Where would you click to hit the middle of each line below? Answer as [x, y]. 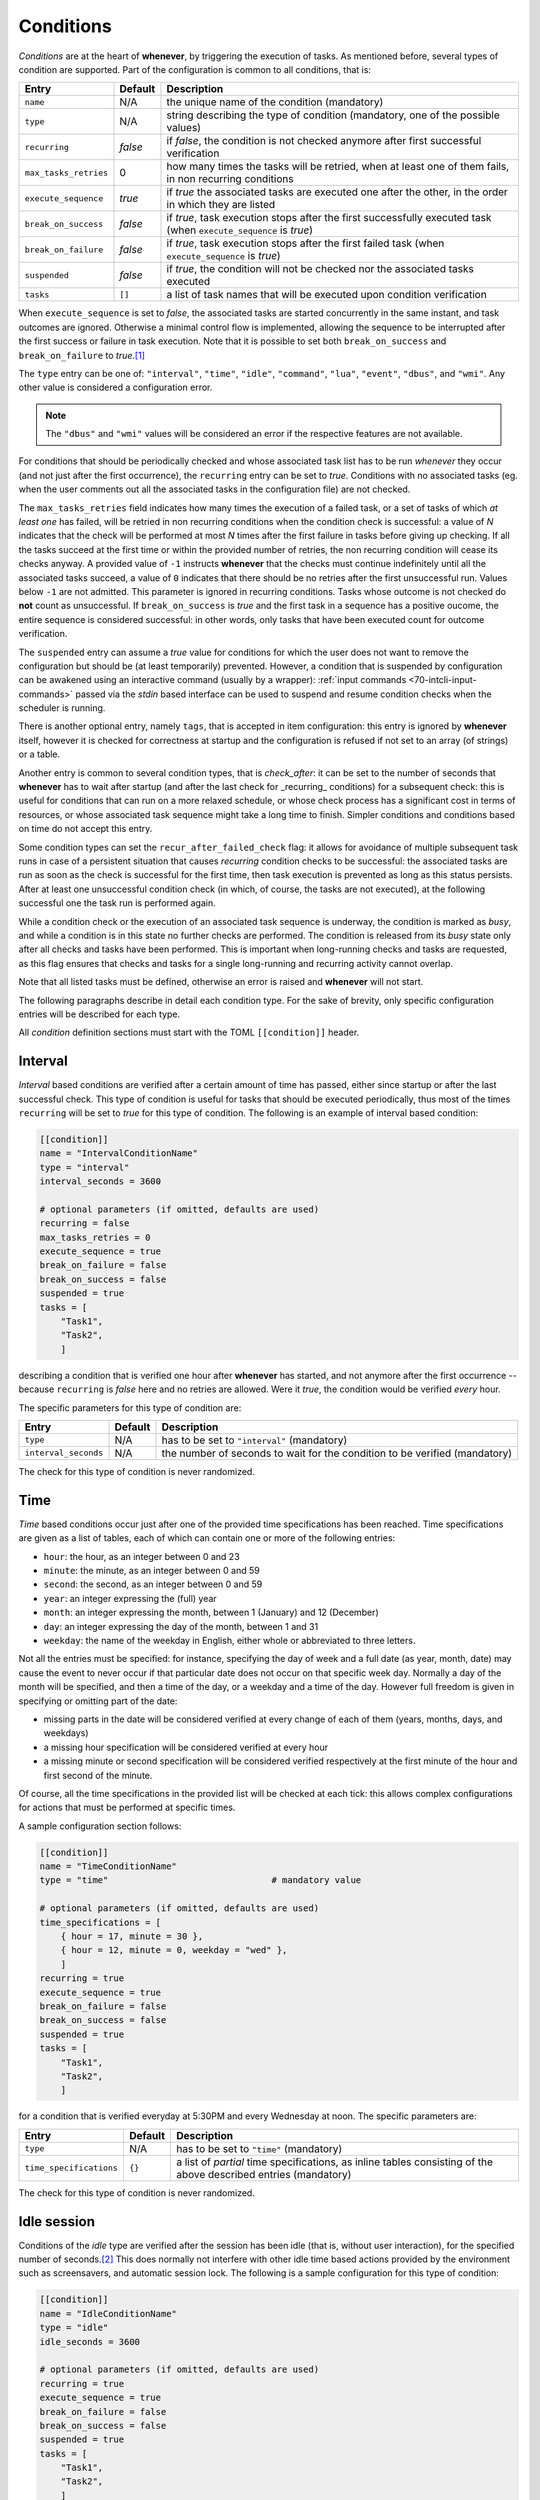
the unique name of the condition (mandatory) [275, 102]
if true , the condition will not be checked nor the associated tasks [320, 269]
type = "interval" [84, 1167]
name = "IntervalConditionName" [119, 1153]
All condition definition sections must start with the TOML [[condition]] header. [189, 1032]
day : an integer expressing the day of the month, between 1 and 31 [181, 1626]
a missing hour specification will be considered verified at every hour [186, 1747]
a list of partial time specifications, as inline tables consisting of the [335, 2162]
